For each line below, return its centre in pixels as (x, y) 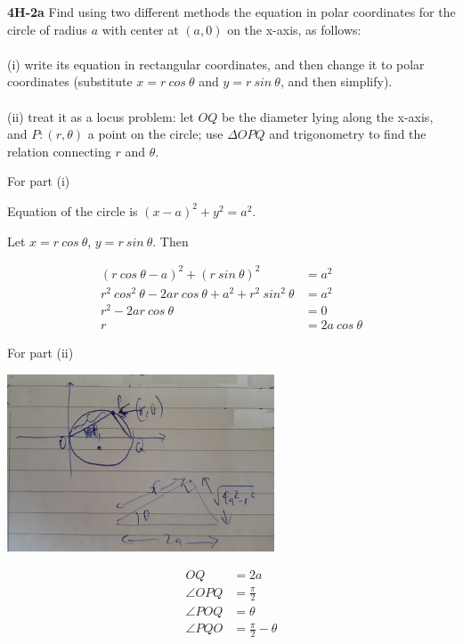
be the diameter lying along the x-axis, (327, 116)
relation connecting (59, 151)
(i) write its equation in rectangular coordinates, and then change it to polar (216, 64)
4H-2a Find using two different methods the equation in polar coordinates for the (231, 12)
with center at (140, 29)
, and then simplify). (336, 81)
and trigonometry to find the (348, 134)
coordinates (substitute (70, 81)
